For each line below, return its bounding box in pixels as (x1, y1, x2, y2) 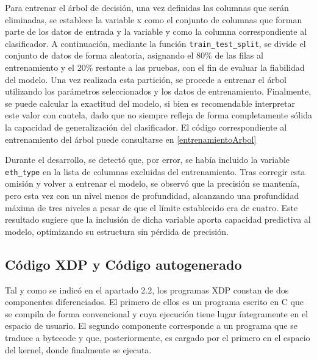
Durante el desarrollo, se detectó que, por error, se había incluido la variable (5, 153, 290, 166)
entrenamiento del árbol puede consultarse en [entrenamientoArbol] (5, 132, 257, 145)
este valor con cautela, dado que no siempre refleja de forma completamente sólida (5, 109, 312, 121)
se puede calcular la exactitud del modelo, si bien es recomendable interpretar (5, 96, 296, 109)
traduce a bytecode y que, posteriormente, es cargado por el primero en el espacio (5, 331, 310, 344)
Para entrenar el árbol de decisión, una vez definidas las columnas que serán (5, 1, 289, 13)
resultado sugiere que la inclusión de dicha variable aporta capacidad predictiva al (5, 213, 311, 226)
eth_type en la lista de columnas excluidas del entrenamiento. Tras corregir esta (5, 165, 305, 178)
